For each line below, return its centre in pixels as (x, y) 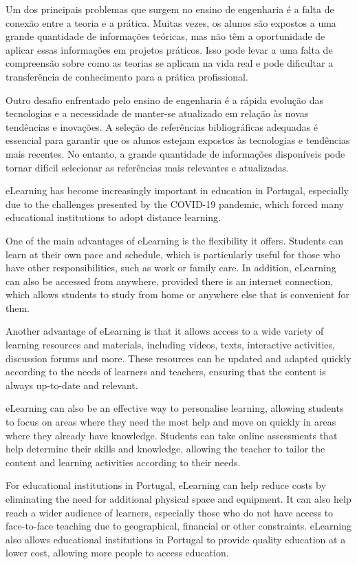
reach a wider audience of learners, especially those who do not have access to (170, 512)
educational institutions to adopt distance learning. (113, 217)
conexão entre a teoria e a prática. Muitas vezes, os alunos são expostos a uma (171, 22)
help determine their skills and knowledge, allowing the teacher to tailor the (165, 449)
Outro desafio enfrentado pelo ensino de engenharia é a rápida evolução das (165, 100)
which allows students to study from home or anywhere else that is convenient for (177, 294)
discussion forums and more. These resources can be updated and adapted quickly (178, 358)
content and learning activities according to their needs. (123, 462)
